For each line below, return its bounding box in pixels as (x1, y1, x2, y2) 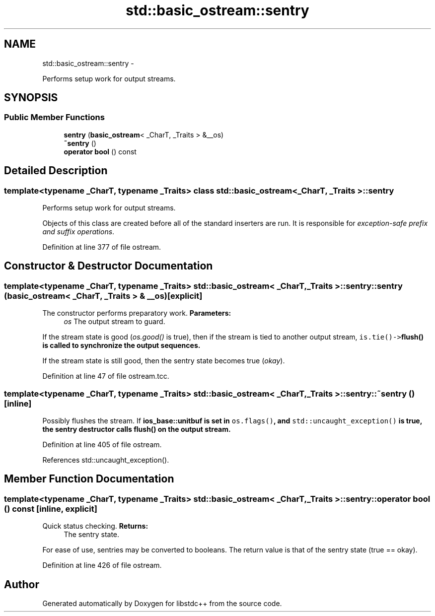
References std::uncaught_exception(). (42, 456, 169, 464)
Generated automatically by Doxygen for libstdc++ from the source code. (42, 599, 282, 608)
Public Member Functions (4, 112, 105, 123)
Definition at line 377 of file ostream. (42, 243, 161, 252)
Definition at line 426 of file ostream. (42, 561, 162, 570)
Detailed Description (4, 164, 108, 177)
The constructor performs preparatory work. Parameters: (42, 309, 231, 318)
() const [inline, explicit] (4, 503, 97, 514)
